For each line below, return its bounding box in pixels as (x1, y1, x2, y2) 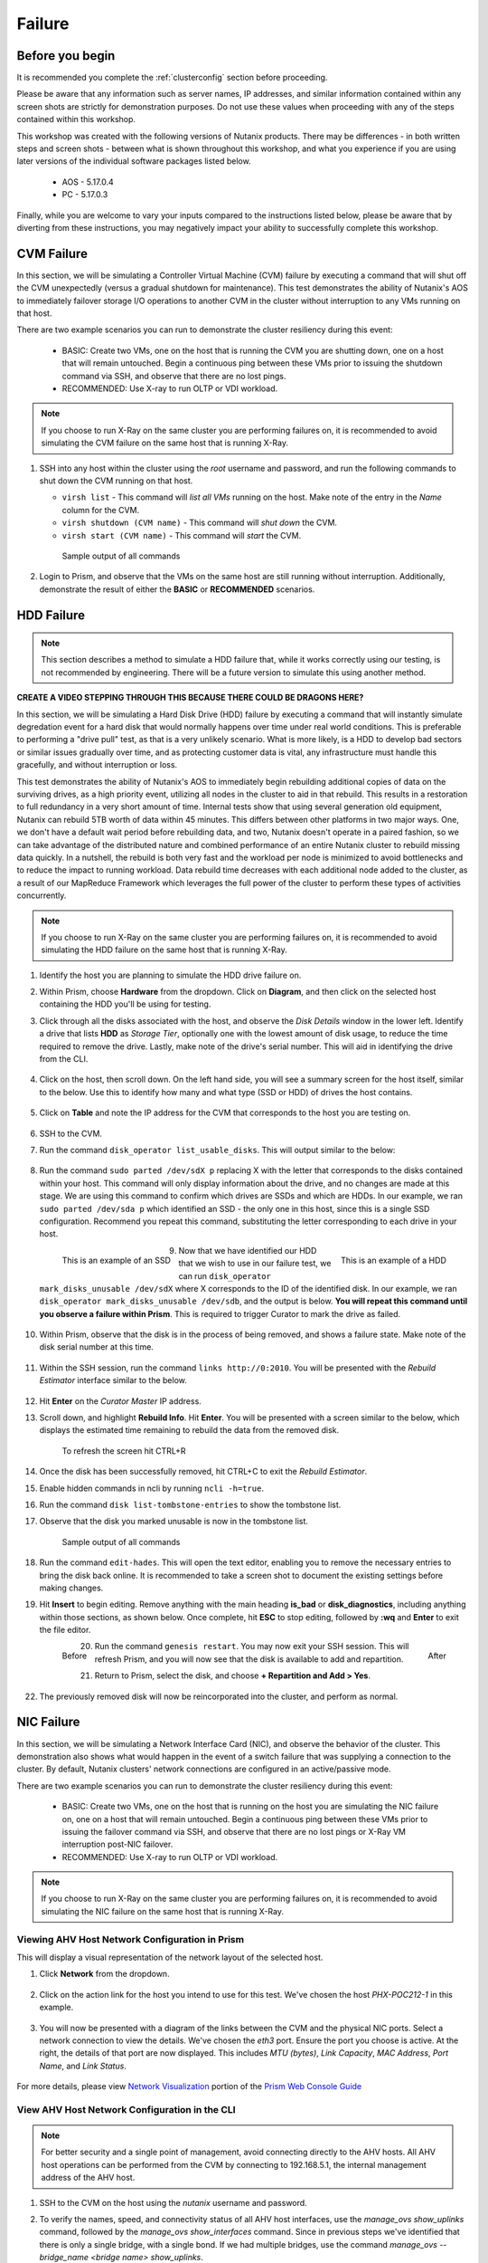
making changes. (39, 1582, 104, 1593)
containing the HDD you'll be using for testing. (39, 998, 211, 1009)
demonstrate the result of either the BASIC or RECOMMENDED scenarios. (39, 584, 315, 595)
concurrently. (16, 890, 67, 901)
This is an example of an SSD (61, 1255, 172, 1265)
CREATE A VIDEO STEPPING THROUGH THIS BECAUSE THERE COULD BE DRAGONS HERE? (16, 692, 364, 703)
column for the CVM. (61, 504, 140, 515)
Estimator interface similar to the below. (39, 1375, 187, 1386)
